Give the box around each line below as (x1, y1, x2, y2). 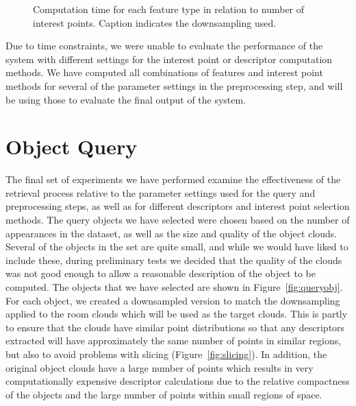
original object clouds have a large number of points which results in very (5, 360, 314, 374)
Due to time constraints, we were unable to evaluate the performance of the (5, 38, 323, 53)
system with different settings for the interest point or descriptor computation (5, 51, 333, 66)
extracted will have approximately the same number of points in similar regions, (5, 333, 342, 348)
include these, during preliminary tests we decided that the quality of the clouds (5, 252, 342, 267)
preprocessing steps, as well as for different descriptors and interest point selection (5, 199, 350, 213)
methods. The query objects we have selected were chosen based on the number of (5, 213, 350, 227)
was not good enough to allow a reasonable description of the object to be (5, 266, 316, 280)
